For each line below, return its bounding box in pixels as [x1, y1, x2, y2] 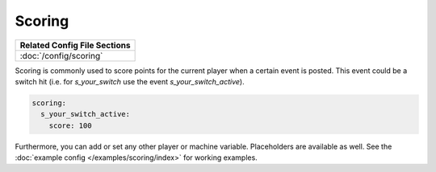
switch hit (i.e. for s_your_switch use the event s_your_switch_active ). [15, 76, 245, 86]
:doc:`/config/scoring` [19, 50, 103, 61]
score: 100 [48, 121, 92, 130]
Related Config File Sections [19, 39, 131, 51]
